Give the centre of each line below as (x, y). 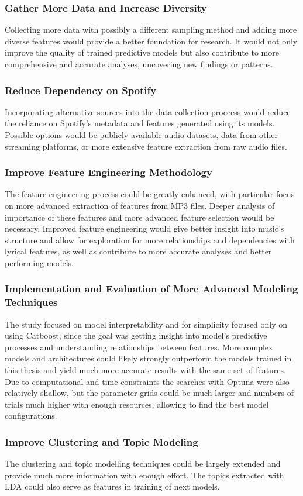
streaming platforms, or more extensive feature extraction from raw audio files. (146, 146)
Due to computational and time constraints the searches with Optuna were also (147, 381)
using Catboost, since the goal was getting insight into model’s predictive (136, 335)
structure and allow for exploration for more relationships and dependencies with (150, 240)
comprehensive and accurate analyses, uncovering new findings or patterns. (139, 64)
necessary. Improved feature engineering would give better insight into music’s (144, 228)
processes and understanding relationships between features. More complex (139, 347)
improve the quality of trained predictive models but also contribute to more (142, 52)
